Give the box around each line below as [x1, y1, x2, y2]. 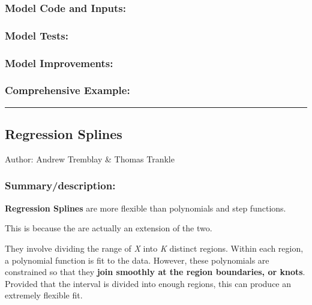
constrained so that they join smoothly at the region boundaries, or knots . [5, 265, 305, 278]
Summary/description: [5, 178, 116, 193]
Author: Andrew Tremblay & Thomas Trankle [5, 152, 175, 165]
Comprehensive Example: [5, 83, 130, 98]
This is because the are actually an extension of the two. [5, 222, 212, 234]
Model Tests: [5, 28, 68, 43]
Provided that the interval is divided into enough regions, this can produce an [5, 277, 292, 289]
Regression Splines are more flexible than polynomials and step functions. [5, 201, 286, 214]
